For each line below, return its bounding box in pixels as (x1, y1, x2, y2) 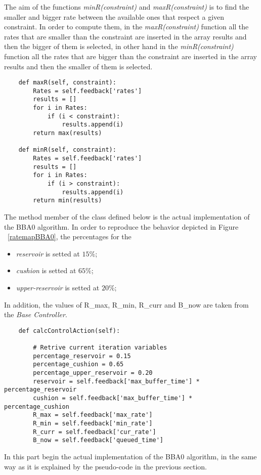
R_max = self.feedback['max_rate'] (33, 411, 153, 419)
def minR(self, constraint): (18, 146, 116, 154)
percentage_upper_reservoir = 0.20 (33, 369, 153, 377)
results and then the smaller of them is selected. (4, 61, 153, 71)
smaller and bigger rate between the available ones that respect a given (4, 11, 225, 22)
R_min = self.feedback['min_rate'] (33, 419, 153, 427)
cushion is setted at (16, 265, 76, 276)
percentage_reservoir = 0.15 (33, 352, 131, 360)
